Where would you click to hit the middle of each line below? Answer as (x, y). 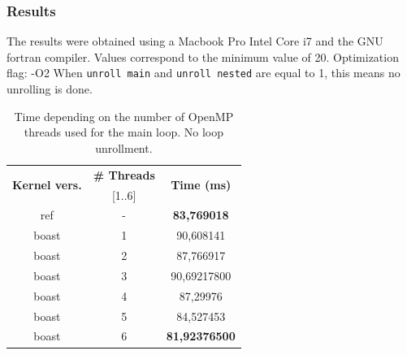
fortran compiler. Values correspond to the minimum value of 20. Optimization (203, 56)
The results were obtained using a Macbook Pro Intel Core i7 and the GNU (195, 41)
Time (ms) (201, 185)
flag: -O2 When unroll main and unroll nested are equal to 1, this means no (203, 73)
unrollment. (124, 147)
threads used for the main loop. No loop (123, 132)
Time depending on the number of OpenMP (124, 116)
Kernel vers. (47, 185)
